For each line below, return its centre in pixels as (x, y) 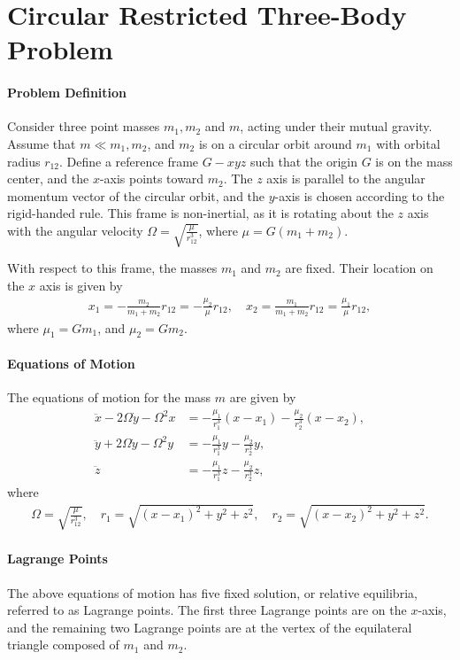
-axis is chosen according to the (360, 195)
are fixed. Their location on (359, 268)
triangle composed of (63, 644)
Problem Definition (67, 93)
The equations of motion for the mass (109, 397)
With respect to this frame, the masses (112, 268)
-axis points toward (152, 179)
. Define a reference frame (129, 161)
